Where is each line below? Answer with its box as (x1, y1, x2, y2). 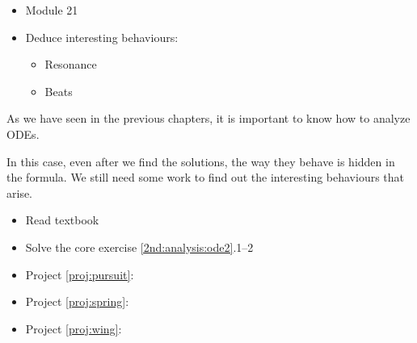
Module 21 (25, 2, 78, 18)
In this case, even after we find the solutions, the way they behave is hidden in (6, 153, 395, 169)
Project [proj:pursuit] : (25, 266, 134, 282)
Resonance (44, 56, 97, 73)
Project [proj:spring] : (25, 293, 129, 310)
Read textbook (25, 211, 99, 228)
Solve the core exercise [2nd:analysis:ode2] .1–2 (25, 238, 254, 255)
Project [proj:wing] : (25, 320, 122, 337)
